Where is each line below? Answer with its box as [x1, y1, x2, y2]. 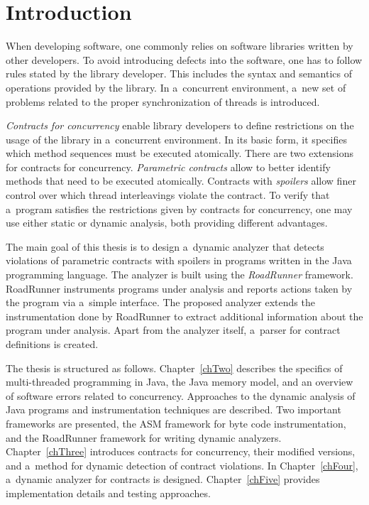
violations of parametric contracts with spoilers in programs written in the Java [6, 253, 352, 268]
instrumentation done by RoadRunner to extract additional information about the [6, 308, 363, 323]
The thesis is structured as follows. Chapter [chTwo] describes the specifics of [6, 360, 343, 375]
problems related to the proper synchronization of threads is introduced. [6, 94, 320, 109]
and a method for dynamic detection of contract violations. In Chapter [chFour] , [6, 457, 358, 472]
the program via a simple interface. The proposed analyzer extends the [6, 295, 315, 310]
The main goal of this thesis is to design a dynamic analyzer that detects [6, 239, 324, 254]
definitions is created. [6, 337, 99, 351]
